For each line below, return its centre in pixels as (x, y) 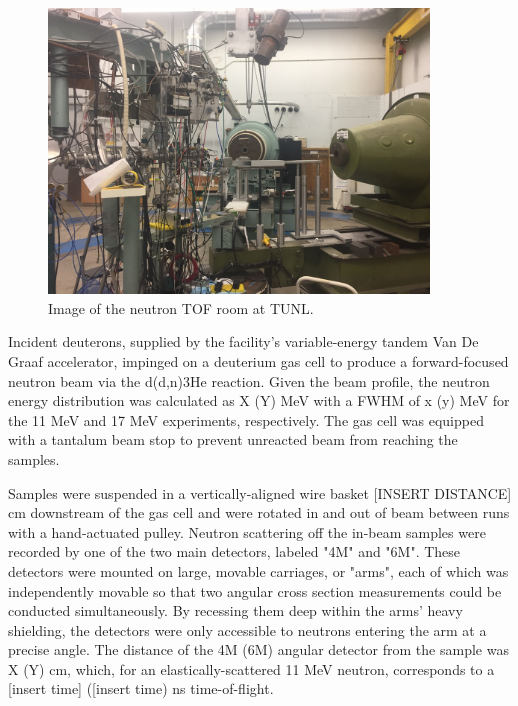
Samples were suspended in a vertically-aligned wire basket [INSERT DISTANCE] (260, 492)
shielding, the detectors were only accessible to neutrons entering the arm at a (247, 629)
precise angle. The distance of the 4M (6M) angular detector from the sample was (258, 649)
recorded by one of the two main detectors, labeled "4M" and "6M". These (234, 551)
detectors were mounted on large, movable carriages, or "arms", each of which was (258, 570)
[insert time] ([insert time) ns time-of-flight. (141, 688)
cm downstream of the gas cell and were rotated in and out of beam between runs (259, 512)
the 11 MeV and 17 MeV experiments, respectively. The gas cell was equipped (246, 419)
